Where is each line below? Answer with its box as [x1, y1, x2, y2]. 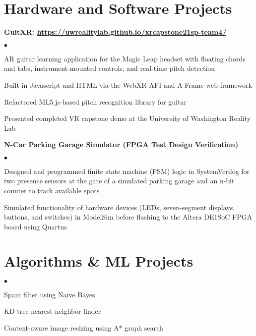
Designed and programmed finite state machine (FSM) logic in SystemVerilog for [4, 166, 250, 176]
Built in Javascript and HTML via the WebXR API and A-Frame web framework [4, 79, 252, 90]
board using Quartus [4, 221, 67, 231]
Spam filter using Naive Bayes [4, 289, 95, 299]
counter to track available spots [4, 185, 100, 196]
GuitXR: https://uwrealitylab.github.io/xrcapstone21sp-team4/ [4, 27, 227, 37]
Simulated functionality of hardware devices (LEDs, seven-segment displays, [4, 202, 235, 212]
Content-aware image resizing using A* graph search [4, 322, 163, 333]
